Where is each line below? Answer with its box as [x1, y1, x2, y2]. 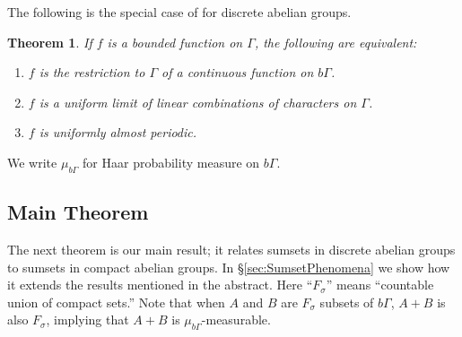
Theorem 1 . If [7, 32, 92, 51]
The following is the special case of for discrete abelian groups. [7, 3, 352, 21]
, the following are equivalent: [254, 32, 417, 51]
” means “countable [326, 275, 434, 294]
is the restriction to [39, 63, 145, 82]
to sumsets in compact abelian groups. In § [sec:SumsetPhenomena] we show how [7, 257, 450, 276]
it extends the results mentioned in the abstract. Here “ [7, 275, 313, 294]
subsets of [319, 292, 374, 311]
